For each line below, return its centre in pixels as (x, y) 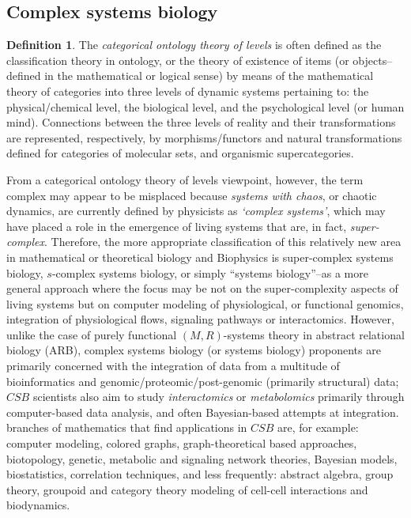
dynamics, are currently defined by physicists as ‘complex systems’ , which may (196, 211)
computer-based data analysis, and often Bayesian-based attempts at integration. (203, 412)
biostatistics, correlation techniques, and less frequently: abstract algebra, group (200, 474)
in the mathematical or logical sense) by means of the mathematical (209, 76)
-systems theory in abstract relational (314, 334)
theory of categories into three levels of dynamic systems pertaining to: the (188, 91)
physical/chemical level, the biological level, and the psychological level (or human (205, 106)
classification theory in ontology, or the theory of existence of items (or (178, 60)
